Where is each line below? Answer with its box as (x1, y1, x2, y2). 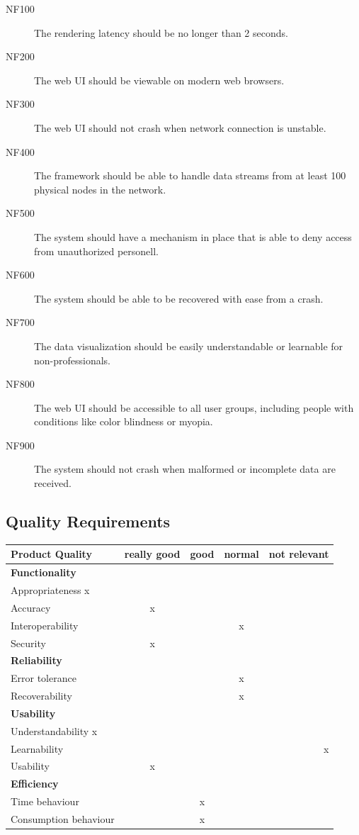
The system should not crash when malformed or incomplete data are (34, 461, 336, 476)
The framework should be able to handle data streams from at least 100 (34, 168, 346, 183)
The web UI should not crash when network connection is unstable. (34, 120, 326, 135)
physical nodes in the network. (34, 181, 166, 196)
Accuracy (11, 600, 51, 615)
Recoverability (11, 688, 72, 703)
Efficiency (11, 776, 59, 791)
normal (224, 547, 259, 561)
